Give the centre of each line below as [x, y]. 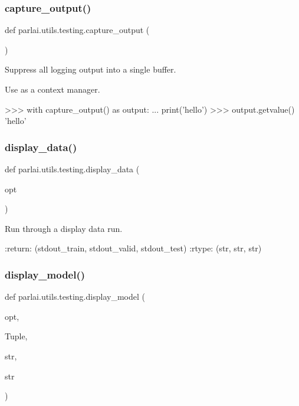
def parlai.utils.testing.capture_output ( [77, 30]
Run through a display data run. [64, 228]
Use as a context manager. [52, 89]
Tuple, [16, 336]
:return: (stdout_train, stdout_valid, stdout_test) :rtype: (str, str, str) [133, 248]
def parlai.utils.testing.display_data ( [72, 169]
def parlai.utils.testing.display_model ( [75, 297]
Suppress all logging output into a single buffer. [91, 69]
